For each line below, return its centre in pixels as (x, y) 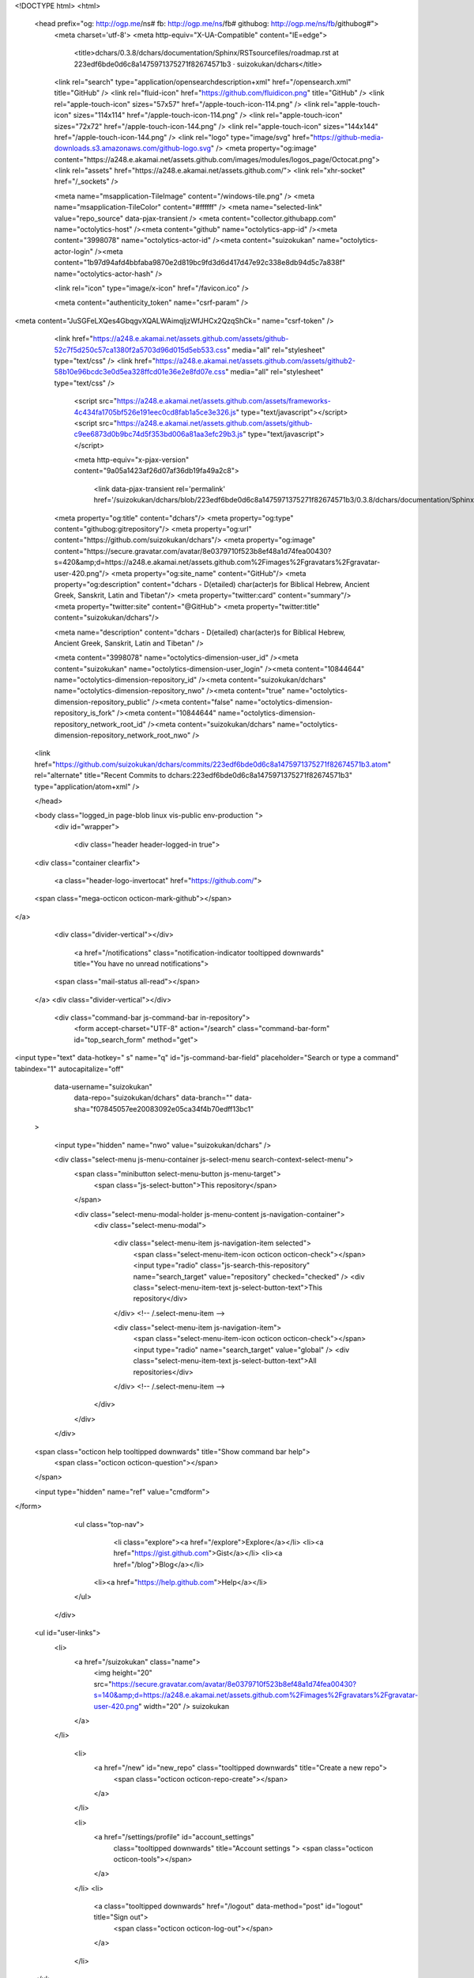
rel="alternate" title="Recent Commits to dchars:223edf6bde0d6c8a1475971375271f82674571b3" (194, 775)
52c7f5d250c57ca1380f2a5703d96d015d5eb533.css (141, 350)
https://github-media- (348, 137)
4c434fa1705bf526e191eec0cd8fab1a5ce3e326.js (155, 412)
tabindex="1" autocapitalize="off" (69, 1069)
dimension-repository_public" (102, 702)
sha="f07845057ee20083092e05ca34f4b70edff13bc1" (164, 1108)
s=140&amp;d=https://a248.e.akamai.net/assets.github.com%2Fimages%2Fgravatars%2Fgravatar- (256, 1695)
